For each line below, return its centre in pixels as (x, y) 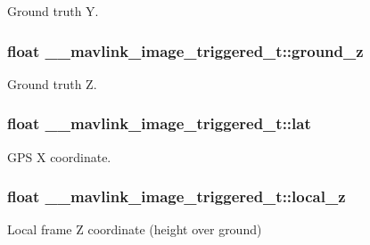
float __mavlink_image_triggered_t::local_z (177, 196)
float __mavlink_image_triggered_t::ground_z (185, 50)
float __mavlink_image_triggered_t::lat (159, 123)
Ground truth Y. (53, 11)
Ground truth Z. (52, 83)
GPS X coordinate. (59, 156)
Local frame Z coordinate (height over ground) (135, 229)
